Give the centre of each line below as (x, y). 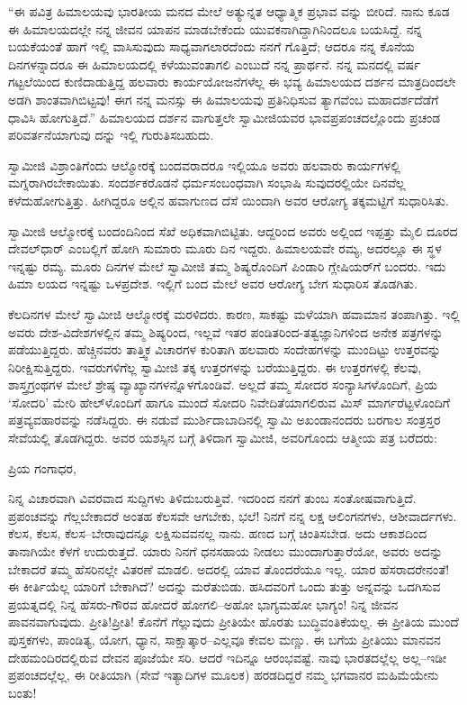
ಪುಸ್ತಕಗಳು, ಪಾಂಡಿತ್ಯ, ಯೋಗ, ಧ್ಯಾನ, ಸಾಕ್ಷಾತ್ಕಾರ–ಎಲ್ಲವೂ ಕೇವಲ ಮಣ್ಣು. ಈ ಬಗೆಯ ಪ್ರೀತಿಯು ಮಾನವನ (225, 639)
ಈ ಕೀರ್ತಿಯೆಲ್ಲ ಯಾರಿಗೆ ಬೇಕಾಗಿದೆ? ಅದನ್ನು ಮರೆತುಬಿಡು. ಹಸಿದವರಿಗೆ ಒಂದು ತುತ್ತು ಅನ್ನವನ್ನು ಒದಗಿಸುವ (225, 586)
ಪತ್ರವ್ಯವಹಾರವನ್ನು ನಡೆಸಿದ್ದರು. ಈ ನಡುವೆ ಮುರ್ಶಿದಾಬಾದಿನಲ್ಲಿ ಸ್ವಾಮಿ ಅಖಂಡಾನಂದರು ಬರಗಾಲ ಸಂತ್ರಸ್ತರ (225, 420)
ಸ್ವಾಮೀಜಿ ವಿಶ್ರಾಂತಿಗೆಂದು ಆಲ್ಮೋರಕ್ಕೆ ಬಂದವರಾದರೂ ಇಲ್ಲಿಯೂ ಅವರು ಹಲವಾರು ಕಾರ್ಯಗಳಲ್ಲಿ (204, 165)
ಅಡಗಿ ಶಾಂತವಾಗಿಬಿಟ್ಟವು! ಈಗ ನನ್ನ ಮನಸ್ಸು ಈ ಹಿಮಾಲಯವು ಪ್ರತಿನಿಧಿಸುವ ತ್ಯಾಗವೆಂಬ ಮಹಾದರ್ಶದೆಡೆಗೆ (224, 99)
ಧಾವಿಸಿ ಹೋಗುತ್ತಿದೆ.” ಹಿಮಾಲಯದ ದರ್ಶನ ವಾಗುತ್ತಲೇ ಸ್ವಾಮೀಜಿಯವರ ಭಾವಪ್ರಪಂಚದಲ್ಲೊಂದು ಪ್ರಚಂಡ (225, 117)
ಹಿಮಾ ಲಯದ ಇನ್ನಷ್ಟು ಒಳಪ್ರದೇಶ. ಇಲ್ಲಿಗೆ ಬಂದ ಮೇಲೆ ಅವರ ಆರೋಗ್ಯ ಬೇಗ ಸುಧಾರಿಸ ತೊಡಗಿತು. (213, 284)
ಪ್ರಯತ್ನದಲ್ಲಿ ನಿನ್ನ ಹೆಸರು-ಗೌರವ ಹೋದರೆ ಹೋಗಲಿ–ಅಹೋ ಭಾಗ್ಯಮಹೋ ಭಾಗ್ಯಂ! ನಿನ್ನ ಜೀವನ (203, 604)
